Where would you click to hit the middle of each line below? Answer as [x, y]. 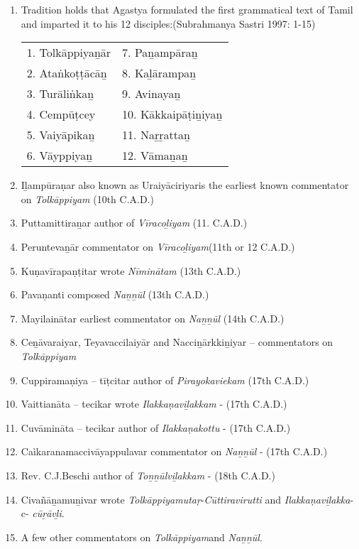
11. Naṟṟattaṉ [156, 135]
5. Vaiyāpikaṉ [61, 135]
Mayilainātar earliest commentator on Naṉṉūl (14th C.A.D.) [153, 318]
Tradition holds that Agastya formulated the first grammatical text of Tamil [187, 9]
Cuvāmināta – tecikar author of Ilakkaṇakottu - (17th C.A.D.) [156, 427]
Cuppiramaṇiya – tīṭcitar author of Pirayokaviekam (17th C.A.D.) [165, 380]
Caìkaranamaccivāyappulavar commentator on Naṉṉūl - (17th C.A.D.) [174, 451]
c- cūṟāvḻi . [43, 513]
